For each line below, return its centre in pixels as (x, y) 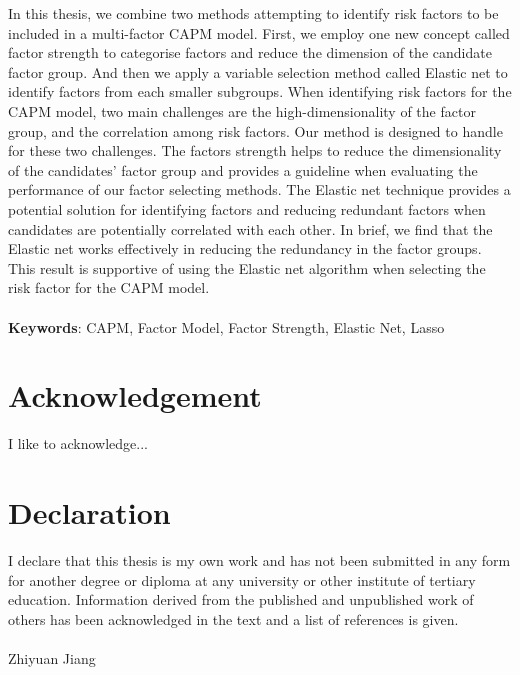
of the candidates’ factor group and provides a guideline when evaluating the (243, 169)
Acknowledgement (135, 395)
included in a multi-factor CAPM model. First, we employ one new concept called (259, 32)
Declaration (89, 512)
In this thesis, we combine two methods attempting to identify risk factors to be (253, 13)
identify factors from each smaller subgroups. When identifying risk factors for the (260, 91)
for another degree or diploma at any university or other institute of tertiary (242, 579)
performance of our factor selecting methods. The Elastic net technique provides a (259, 189)
